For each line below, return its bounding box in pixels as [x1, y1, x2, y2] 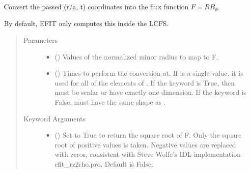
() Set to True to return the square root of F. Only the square [55, 130, 242, 140]
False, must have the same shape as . [55, 97, 166, 107]
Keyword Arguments [23, 113, 85, 123]
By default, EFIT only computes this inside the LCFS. [4, 18, 169, 29]
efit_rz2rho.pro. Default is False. [55, 158, 153, 169]
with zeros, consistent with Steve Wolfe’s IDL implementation [55, 149, 241, 159]
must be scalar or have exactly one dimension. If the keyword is [55, 87, 247, 97]
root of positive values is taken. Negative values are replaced [55, 139, 236, 149]
